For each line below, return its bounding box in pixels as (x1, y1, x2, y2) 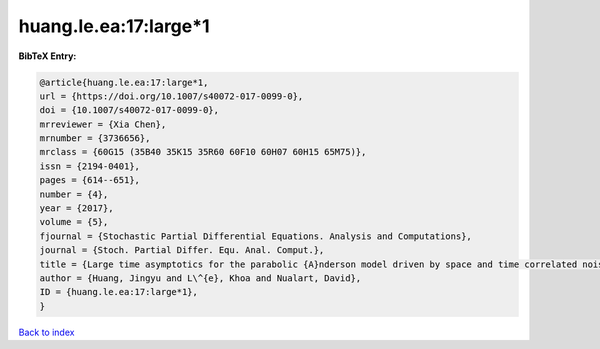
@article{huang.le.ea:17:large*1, (39, 76, 209, 88)
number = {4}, (39, 188, 109, 200)
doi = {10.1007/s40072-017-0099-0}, (39, 105, 220, 116)
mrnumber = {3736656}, (39, 133, 151, 144)
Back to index (18, 326, 75, 338)
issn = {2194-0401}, (39, 160, 140, 172)
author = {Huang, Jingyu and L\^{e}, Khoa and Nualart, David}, (39, 273, 362, 284)
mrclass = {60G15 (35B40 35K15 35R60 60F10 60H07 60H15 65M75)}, (39, 146, 367, 158)
